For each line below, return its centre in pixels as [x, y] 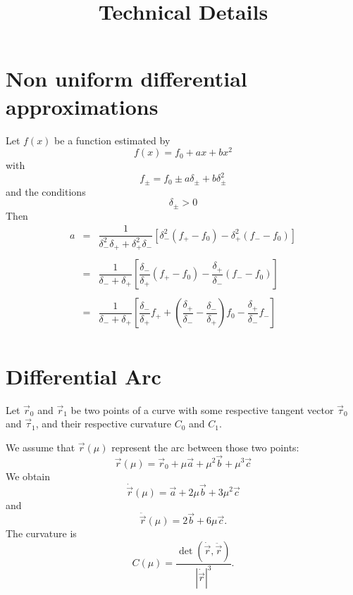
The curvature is [41, 533]
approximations [82, 106]
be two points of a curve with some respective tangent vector [202, 409]
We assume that [41, 447]
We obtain [28, 476]
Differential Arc [83, 376]
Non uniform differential [126, 79]
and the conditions [46, 191]
